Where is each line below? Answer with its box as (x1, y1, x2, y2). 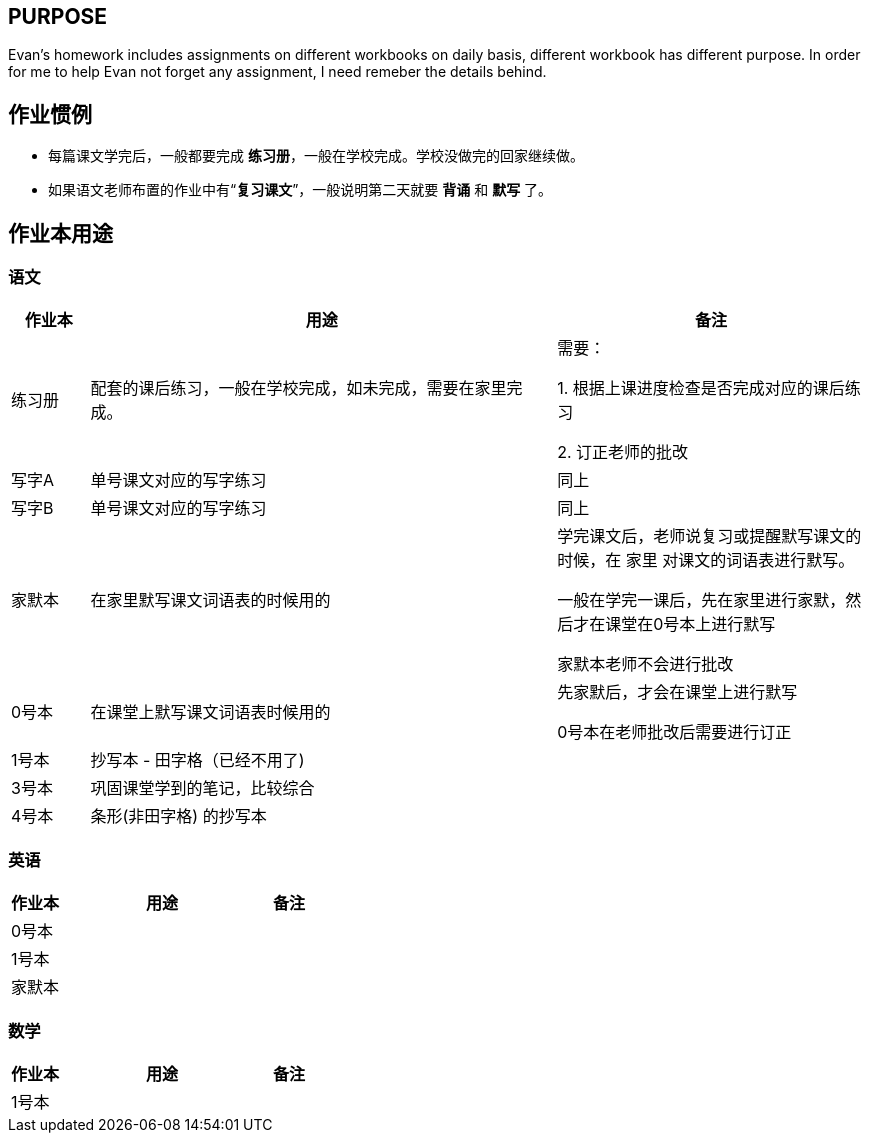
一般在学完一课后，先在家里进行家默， (557, 590, 846, 611)
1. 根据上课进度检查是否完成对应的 (557, 378, 813, 399)
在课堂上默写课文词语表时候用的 (90, 702, 331, 723)
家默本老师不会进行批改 (557, 654, 734, 675)
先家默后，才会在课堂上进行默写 (557, 682, 798, 703)
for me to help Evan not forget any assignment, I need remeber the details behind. (8, 63, 547, 81)
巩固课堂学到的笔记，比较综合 (90, 778, 315, 799)
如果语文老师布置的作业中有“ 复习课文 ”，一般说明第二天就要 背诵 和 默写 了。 (48, 181, 553, 199)
